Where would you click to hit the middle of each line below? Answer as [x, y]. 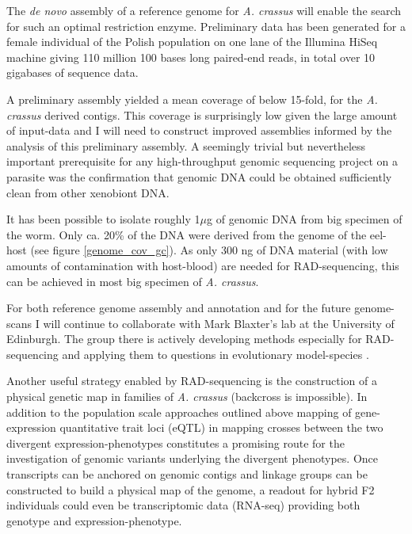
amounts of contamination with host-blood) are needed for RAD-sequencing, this [203, 265]
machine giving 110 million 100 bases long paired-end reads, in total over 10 [191, 57]
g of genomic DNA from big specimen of [305, 219]
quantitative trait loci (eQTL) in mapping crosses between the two [221, 427]
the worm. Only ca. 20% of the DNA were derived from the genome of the [187, 234]
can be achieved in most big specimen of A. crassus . [133, 281]
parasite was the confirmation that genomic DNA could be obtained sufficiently [199, 176]
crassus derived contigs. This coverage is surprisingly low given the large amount [202, 114]
